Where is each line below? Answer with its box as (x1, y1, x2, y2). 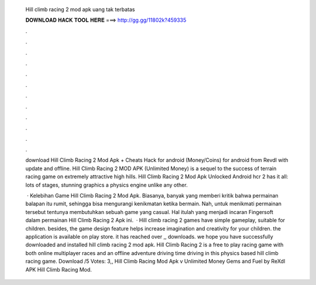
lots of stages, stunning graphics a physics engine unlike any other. (25, 181, 188, 188)
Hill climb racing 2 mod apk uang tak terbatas (25, 6, 135, 13)
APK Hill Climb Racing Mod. (25, 266, 92, 273)
